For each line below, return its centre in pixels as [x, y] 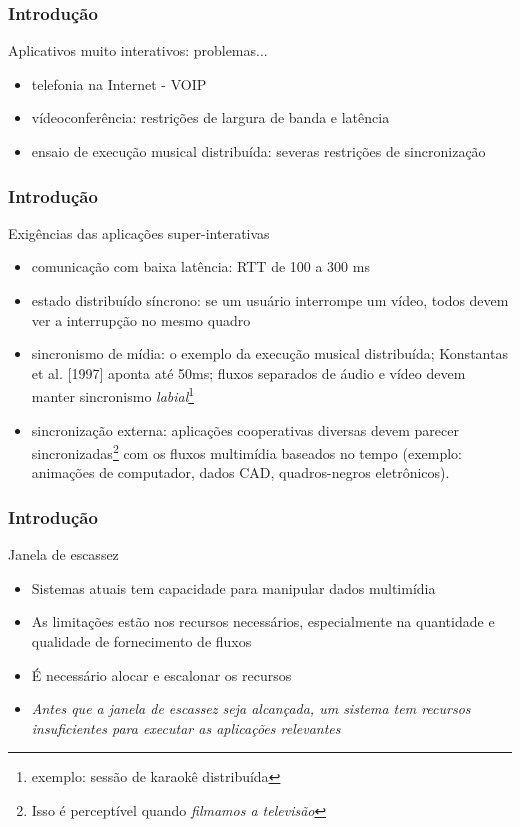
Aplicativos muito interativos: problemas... [138, 50]
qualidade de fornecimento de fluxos [141, 641]
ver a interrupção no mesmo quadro [141, 319]
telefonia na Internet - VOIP [119, 83]
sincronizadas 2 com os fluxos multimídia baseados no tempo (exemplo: [247, 451]
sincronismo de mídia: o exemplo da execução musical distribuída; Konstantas [269, 353]
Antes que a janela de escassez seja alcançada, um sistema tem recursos [251, 708]
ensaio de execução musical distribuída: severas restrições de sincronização [258, 151]
